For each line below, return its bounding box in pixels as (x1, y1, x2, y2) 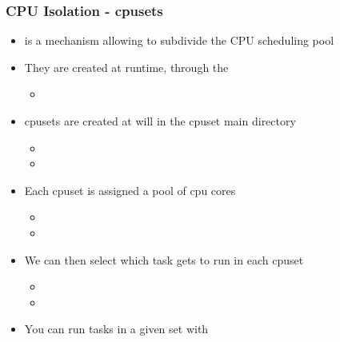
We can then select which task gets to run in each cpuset (24, 251, 304, 268)
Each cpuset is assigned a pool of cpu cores (24, 181, 236, 198)
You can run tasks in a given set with (24, 320, 209, 337)
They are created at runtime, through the (24, 58, 229, 75)
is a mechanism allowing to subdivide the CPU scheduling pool (24, 32, 334, 49)
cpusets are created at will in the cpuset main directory (24, 113, 296, 129)
